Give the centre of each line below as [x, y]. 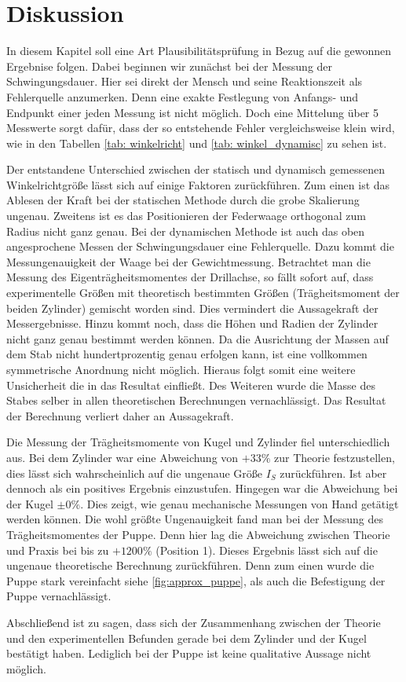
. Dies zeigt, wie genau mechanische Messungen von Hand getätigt [240, 503]
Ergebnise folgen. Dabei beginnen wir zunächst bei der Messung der [170, 66]
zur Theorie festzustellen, [335, 457]
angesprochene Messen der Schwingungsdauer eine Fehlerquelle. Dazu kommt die [200, 246]
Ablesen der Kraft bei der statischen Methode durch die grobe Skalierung [183, 200]
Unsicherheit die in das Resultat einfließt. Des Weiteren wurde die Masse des [191, 385]
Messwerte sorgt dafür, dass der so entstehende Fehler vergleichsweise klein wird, [201, 128]
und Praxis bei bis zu [58, 550]
